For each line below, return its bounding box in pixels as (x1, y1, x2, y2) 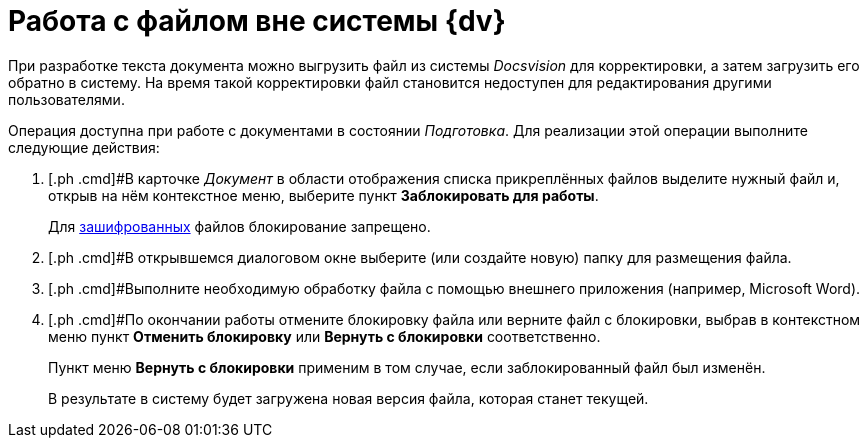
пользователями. (8, 90, 125, 108)
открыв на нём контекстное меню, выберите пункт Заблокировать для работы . (48, 186, 599, 204)
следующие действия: (8, 138, 160, 156)
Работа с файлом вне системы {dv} (8, 4, 506, 38)
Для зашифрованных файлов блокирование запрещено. (48, 217, 431, 235)
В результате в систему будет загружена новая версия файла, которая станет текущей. (48, 389, 649, 407)
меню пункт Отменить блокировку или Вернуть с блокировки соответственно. (48, 327, 601, 345)
